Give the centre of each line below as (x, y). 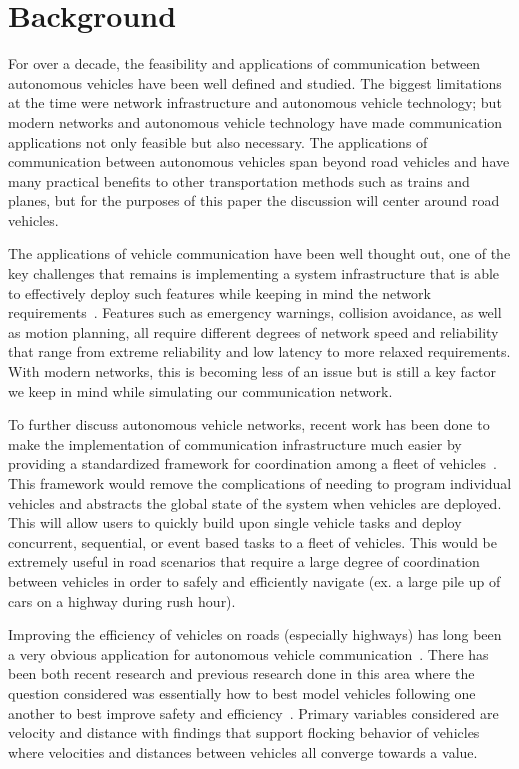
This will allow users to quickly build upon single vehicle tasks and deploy (235, 522)
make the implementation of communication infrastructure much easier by (235, 443)
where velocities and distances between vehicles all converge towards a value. (243, 751)
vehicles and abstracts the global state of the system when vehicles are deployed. (255, 502)
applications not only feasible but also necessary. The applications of (218, 141)
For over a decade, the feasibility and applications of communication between (244, 63)
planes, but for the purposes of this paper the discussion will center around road (254, 200)
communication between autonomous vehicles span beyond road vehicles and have (259, 161)
